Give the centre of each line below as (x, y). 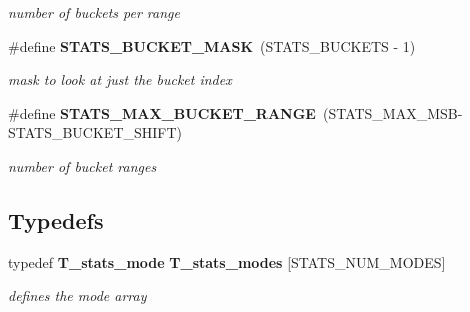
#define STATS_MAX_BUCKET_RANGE (162, 112)
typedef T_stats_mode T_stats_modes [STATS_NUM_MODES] (227, 261)
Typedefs (56, 219)
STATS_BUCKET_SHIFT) (95, 132)
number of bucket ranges (82, 165)
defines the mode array (77, 295)
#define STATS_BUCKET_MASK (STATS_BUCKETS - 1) (212, 45)
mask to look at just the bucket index (120, 79)
